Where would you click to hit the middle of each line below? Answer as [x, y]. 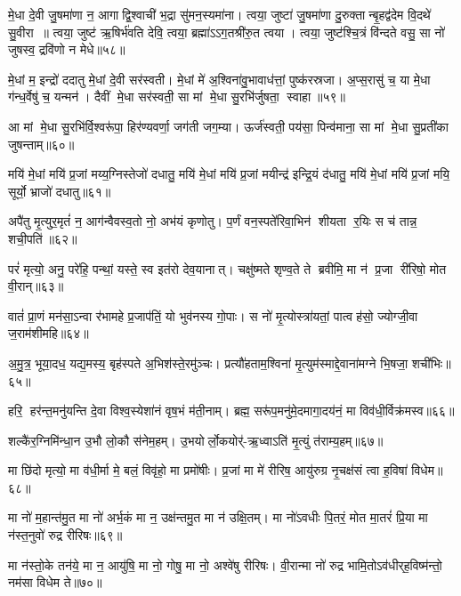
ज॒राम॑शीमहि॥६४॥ [49, 333]
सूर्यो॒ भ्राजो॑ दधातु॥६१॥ [60, 191]
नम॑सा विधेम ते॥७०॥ [55, 582]
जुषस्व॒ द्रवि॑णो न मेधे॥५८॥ [67, 49]
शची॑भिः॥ [431, 362]
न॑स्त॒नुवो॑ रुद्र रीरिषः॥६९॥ [65, 535]
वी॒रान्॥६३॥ [36, 286]
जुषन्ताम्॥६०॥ [41, 144]
